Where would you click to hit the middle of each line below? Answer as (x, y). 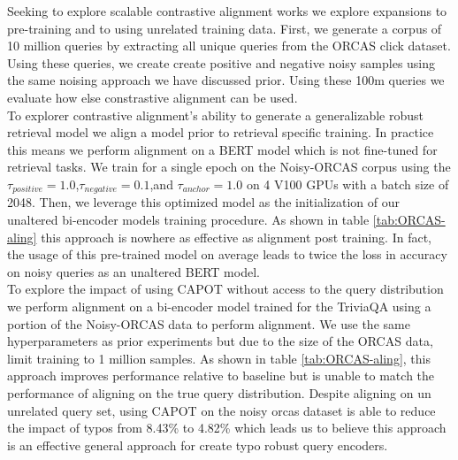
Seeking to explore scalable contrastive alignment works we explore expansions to (227, 11)
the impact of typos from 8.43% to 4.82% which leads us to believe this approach (227, 428)
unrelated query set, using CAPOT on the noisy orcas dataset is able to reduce (221, 410)
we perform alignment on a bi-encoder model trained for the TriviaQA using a (219, 306)
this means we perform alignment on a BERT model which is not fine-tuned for (222, 149)
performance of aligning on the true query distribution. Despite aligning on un (219, 392)
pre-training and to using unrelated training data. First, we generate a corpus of (225, 28)
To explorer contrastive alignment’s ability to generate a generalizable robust (216, 115)
